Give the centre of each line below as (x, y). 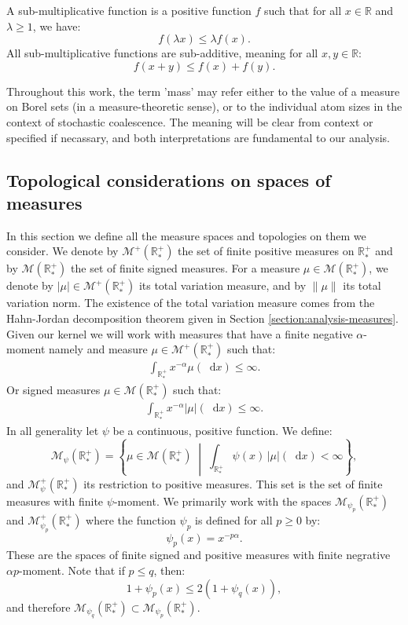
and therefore (39, 607)
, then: (169, 570)
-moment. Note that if (72, 570)
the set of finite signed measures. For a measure (186, 268)
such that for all (303, 10)
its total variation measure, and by (222, 285)
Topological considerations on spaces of (169, 179)
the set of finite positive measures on (266, 251)
